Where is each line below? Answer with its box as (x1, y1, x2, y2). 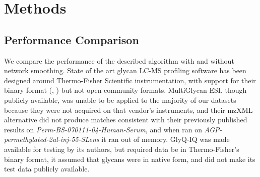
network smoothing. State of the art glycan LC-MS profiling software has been (4, 65, 246, 76)
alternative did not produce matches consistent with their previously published (4, 114, 247, 125)
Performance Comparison (4, 32, 139, 47)
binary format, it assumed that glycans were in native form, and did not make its (4, 153, 255, 164)
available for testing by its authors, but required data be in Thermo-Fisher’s (4, 143, 239, 154)
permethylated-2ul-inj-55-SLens (4, 134, 99, 144)
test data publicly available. (4, 163, 90, 174)
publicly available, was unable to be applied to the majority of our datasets (4, 94, 236, 105)
